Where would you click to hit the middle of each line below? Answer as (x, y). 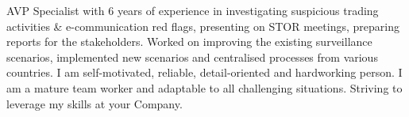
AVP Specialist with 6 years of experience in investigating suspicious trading (193, 10)
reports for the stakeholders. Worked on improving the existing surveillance (189, 42)
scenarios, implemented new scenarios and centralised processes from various (192, 57)
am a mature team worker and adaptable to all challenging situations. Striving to (204, 87)
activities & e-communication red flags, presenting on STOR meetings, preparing (203, 26)
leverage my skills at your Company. (95, 103)
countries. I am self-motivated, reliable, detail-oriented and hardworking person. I (204, 72)
